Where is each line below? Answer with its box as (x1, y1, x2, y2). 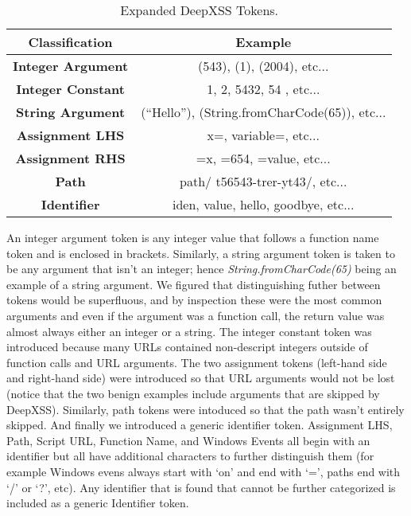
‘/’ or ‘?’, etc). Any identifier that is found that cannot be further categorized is (6, 479, 396, 495)
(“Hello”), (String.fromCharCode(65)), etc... (141, 103, 386, 121)
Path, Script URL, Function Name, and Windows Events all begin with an (6, 432, 370, 448)
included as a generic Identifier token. (6, 494, 189, 511)
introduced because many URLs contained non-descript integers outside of (6, 338, 368, 355)
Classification (28, 33, 113, 51)
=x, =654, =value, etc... (196, 149, 331, 167)
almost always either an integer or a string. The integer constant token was (6, 322, 372, 339)
